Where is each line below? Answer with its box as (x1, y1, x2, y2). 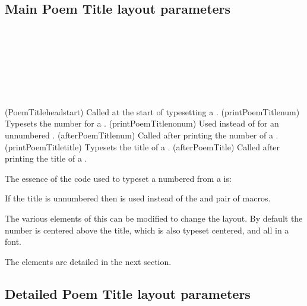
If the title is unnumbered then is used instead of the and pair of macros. (5, 192, 271, 204)
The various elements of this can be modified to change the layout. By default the (5, 212, 303, 224)
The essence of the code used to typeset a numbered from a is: (5, 172, 232, 184)
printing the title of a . (5, 152, 87, 165)
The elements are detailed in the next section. (5, 255, 172, 267)
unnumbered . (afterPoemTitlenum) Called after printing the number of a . (5, 128, 278, 141)
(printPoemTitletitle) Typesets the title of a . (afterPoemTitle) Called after (5, 140, 280, 153)
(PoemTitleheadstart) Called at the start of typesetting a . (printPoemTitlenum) (5, 105, 300, 118)
